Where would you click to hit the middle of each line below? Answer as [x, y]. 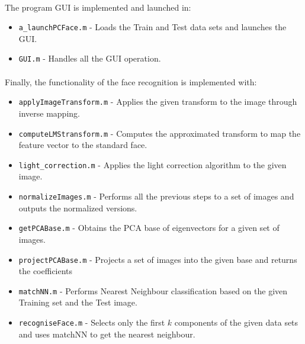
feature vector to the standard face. [83, 145]
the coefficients [46, 271]
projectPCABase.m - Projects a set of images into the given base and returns [158, 259]
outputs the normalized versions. [78, 208]
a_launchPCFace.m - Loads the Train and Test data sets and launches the [152, 27]
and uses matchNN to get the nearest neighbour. [107, 334]
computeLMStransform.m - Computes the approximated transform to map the [160, 133]
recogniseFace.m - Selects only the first [92, 322]
